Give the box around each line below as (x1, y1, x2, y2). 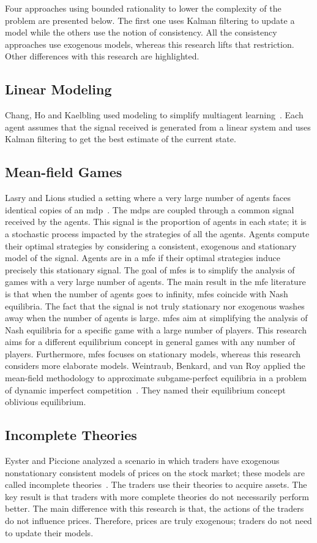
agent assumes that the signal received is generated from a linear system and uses (5, 120, 311, 133)
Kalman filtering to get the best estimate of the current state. (5, 132, 236, 145)
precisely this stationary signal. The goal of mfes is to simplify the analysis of (5, 263, 295, 276)
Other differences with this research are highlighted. (5, 50, 200, 63)
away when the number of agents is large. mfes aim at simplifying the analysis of (5, 311, 308, 324)
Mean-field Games (5, 162, 122, 181)
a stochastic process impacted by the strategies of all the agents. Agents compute (5, 227, 310, 240)
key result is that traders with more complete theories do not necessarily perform (5, 490, 309, 503)
